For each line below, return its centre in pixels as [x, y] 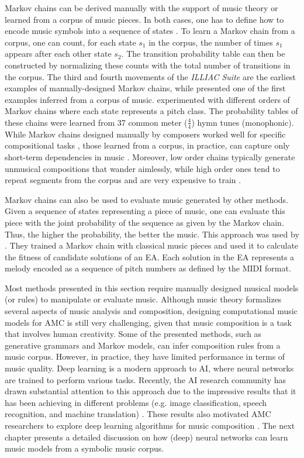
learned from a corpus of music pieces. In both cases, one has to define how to [144, 19]
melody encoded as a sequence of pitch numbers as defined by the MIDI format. [148, 268]
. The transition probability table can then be [203, 54]
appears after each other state [58, 54]
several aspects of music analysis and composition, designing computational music [151, 311]
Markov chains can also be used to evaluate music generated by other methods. [147, 199]
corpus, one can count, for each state [70, 42]
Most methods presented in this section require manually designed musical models [152, 287]
